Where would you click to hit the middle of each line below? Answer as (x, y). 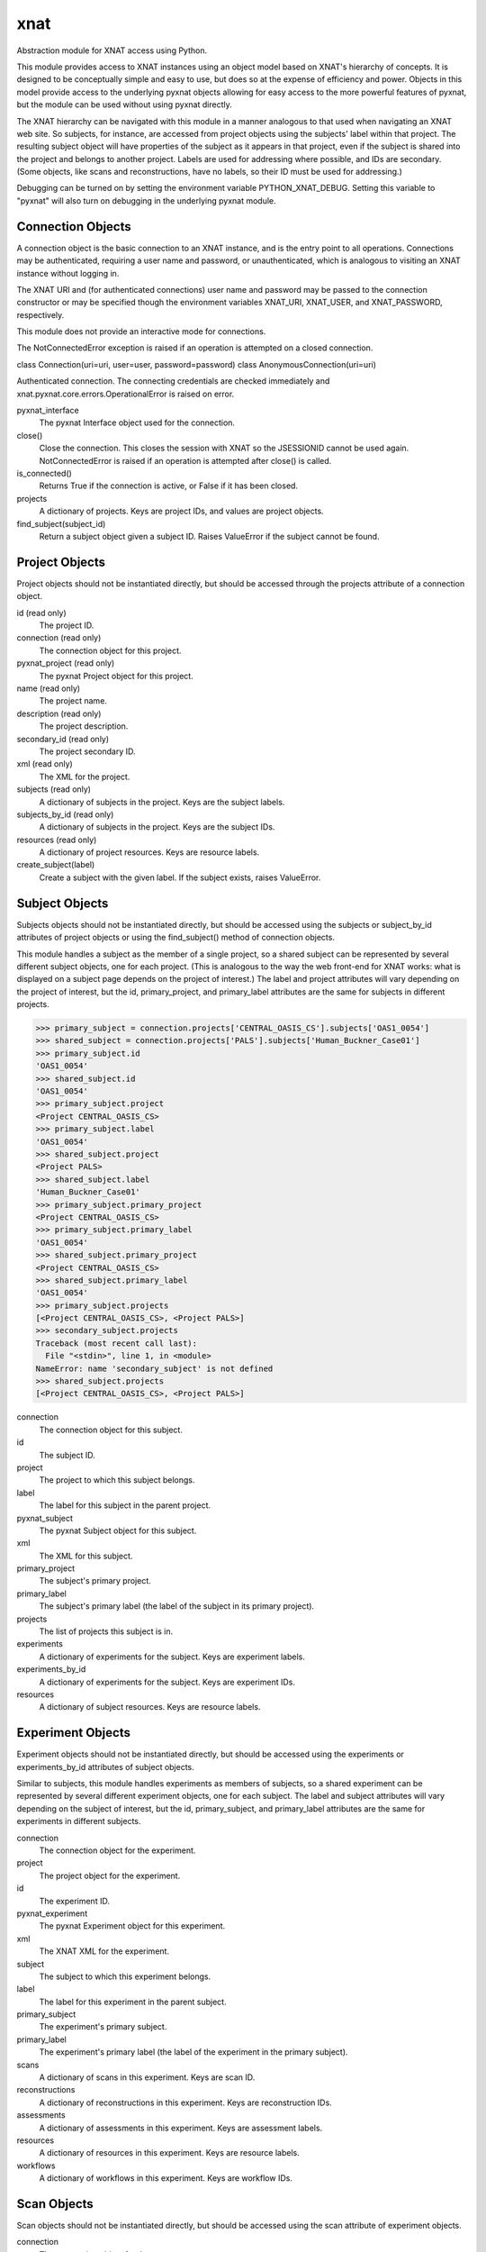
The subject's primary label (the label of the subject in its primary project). (177, 1606)
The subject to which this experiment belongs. (125, 1976)
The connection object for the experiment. (117, 1850)
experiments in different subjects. (79, 1821)
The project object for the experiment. (110, 1875)
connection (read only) (59, 638)
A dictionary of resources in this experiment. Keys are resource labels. (170, 2153)
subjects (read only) (54, 789)
